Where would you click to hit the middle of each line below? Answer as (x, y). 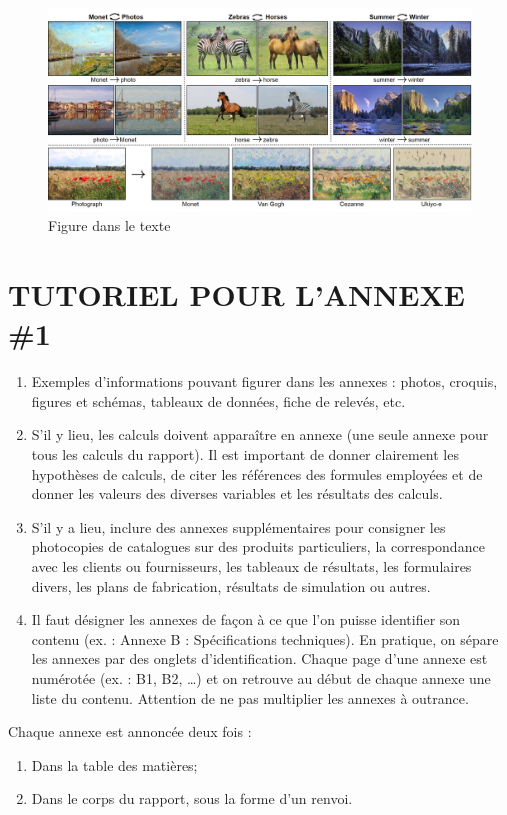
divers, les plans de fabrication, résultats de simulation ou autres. (231, 585)
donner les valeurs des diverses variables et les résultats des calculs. (237, 493)
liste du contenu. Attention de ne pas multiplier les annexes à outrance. (250, 697)
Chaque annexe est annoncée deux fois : (130, 731)
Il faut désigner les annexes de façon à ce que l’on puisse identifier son (246, 619)
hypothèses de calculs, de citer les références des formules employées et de (257, 473)
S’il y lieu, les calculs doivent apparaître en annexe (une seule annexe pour (260, 434)
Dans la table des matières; (114, 764)
